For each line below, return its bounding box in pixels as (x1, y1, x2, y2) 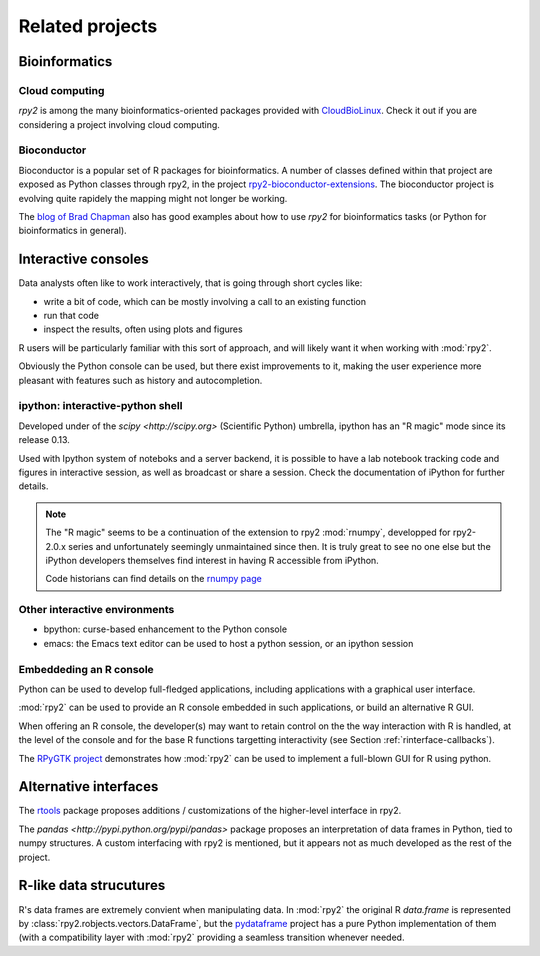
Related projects (18, 15, 158, 37)
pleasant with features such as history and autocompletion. (18, 374, 263, 386)
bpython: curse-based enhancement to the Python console (43, 623, 288, 635)
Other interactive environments (18, 603, 175, 617)
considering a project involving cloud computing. (18, 118, 220, 130)
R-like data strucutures (18, 877, 166, 894)
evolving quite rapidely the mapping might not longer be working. (18, 192, 288, 204)
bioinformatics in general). (18, 225, 127, 237)
